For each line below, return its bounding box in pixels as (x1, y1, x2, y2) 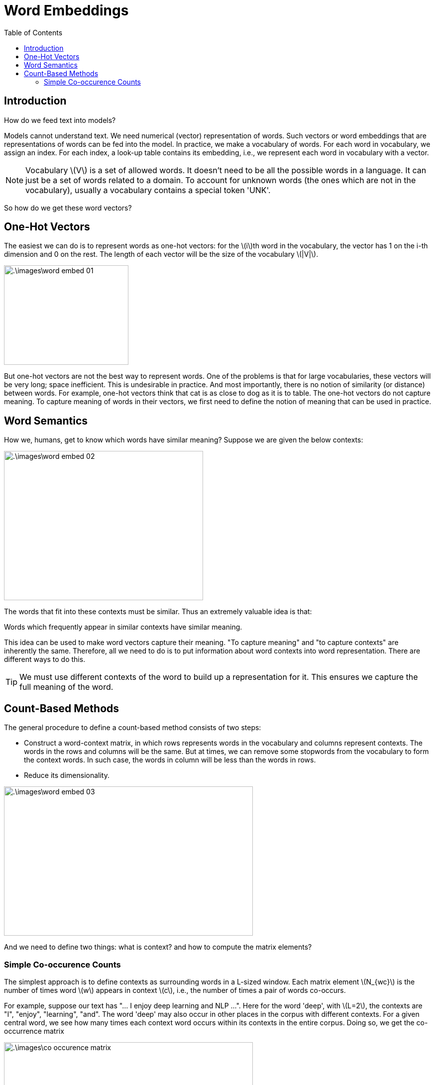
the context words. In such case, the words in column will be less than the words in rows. (24, 756, 316, 764)
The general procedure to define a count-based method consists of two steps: (4, 723, 261, 732)
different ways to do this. (4, 655, 86, 664)
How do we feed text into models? (4, 115, 116, 124)
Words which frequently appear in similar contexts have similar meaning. (4, 623, 242, 632)
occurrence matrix (4, 1026, 64, 1035)
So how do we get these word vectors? (4, 203, 132, 212)
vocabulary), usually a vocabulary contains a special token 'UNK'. (25, 185, 271, 195)
